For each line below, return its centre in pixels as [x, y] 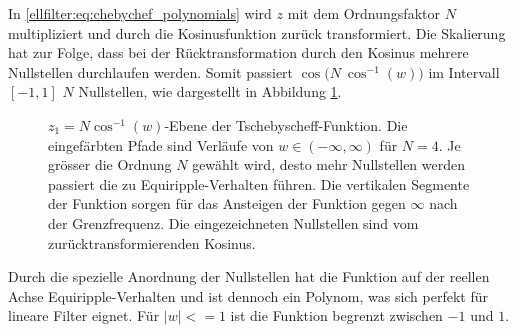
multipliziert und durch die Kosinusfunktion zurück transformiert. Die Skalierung [257, 32]
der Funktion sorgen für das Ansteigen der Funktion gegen [227, 203]
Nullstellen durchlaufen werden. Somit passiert [151, 71]
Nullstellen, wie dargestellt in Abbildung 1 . [210, 91]
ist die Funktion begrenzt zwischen [336, 315]
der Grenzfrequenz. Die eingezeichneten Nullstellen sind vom [233, 222]
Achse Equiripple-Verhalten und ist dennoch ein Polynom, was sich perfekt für [248, 295]
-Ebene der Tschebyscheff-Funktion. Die [286, 124]
